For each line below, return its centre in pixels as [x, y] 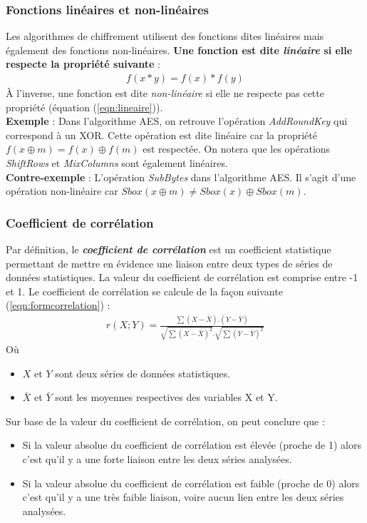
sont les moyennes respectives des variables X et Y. [166, 397]
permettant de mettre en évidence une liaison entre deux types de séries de [169, 263]
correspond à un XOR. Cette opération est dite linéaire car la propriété [161, 134]
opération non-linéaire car [62, 191]
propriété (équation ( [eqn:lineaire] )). [84, 107]
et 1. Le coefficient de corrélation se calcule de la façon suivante [144, 291]
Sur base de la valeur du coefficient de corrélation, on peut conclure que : [165, 421]
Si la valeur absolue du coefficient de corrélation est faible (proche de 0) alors [191, 483]
